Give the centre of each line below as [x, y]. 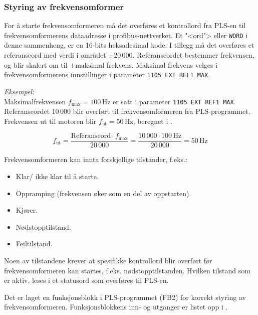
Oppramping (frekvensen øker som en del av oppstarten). [103, 193]
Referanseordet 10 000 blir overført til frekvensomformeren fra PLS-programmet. [127, 111]
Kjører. [27, 210]
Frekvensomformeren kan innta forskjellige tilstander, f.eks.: [96, 159]
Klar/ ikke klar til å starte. [57, 176]
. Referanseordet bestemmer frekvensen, [193, 55]
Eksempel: [19, 91]
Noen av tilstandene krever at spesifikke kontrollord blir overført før [108, 260]
